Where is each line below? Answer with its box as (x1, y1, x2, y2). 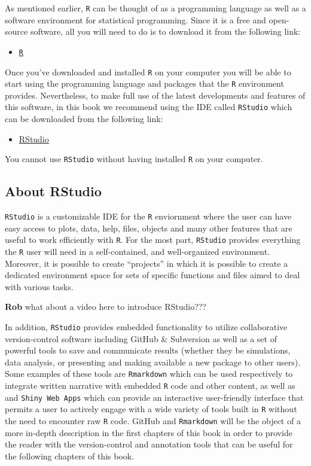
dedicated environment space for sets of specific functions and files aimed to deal (5, 269, 300, 281)
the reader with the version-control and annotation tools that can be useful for (5, 438, 293, 450)
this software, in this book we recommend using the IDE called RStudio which (5, 100, 292, 113)
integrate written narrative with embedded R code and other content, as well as (5, 379, 295, 392)
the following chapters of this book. (5, 449, 135, 462)
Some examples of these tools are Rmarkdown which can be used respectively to (5, 367, 293, 380)
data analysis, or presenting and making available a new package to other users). (5, 355, 301, 368)
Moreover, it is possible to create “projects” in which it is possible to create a (5, 257, 288, 269)
